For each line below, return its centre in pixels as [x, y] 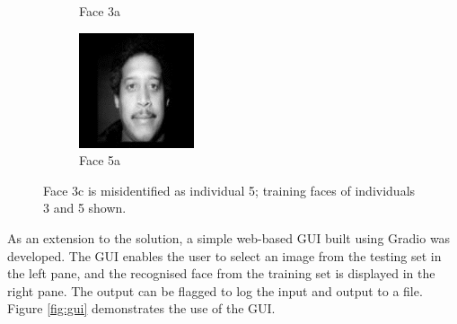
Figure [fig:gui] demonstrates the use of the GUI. [141, 308]
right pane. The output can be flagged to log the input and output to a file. [215, 290]
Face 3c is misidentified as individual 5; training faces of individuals [229, 190]
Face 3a [100, 11]
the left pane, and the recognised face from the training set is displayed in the [221, 273]
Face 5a [100, 160]
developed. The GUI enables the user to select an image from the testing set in [224, 255]
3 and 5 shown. [85, 208]
